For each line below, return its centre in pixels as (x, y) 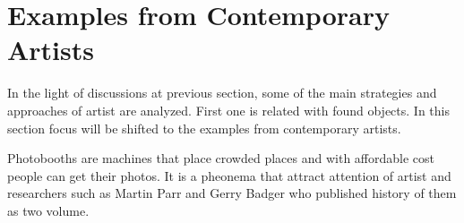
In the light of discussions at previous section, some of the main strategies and (222, 93)
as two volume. (48, 210)
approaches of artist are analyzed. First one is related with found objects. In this (228, 110)
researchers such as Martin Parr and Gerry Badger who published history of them (232, 193)
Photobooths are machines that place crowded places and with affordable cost (221, 158)
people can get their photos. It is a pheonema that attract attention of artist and (229, 175)
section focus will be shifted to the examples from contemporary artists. (204, 128)
